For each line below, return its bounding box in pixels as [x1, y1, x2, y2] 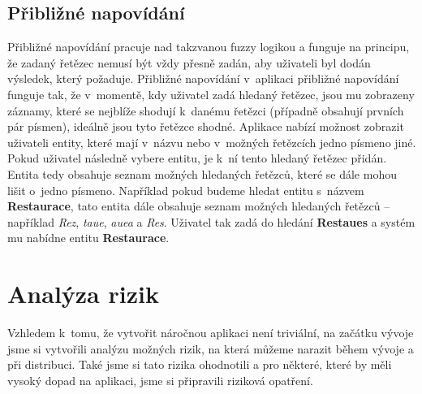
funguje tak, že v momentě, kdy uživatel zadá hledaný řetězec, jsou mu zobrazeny [7, 85, 415, 102]
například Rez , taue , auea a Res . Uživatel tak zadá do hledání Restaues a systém [7, 213, 416, 230]
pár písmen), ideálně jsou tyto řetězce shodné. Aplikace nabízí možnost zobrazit [7, 118, 404, 135]
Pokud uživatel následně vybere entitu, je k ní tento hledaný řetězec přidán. [7, 149, 387, 167]
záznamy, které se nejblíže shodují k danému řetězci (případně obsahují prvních [7, 102, 404, 119]
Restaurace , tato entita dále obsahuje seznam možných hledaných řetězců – [7, 197, 390, 214]
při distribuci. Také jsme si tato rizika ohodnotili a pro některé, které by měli [7, 356, 392, 373]
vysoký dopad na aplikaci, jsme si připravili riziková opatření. [7, 371, 313, 388]
